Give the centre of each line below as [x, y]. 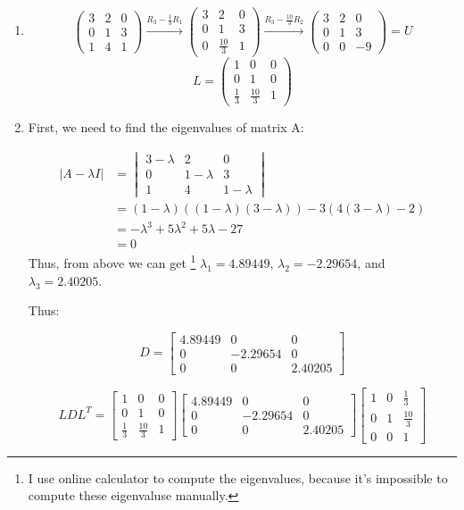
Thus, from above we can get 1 [112, 262]
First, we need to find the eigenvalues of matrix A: [166, 127]
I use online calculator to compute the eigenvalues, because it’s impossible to [238, 477]
